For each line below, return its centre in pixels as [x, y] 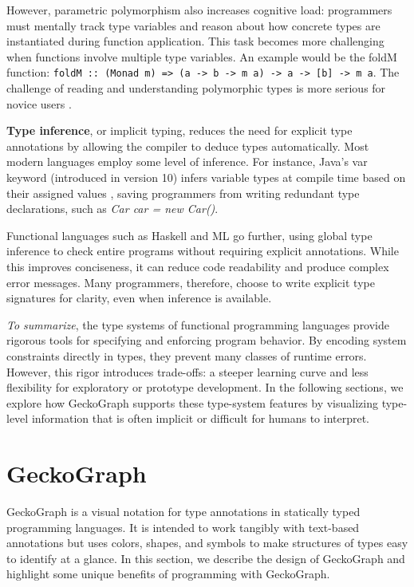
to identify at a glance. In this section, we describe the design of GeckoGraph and [206, 558]
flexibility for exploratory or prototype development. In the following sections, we [205, 387]
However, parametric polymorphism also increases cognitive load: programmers [199, 10]
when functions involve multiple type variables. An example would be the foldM [202, 56]
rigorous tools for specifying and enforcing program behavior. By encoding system [207, 340]
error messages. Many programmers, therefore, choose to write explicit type [191, 282]
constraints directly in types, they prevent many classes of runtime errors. [187, 355]
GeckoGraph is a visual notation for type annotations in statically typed [183, 512]
